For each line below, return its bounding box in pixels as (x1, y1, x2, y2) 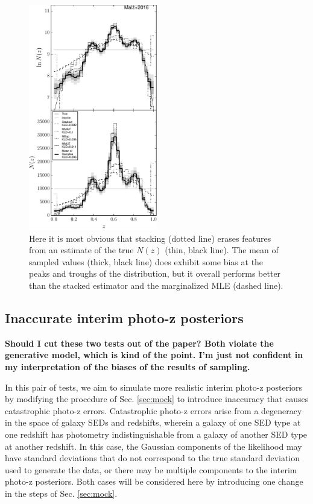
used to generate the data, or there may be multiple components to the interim (5, 463, 297, 476)
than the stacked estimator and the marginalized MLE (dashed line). (29, 279, 283, 291)
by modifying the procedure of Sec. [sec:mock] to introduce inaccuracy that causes (5, 392, 309, 405)
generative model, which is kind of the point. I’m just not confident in (5, 348, 303, 361)
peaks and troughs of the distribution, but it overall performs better (29, 267, 281, 280)
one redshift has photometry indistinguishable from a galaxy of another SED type (5, 427, 308, 440)
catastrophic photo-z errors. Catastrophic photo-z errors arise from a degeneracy (5, 404, 302, 417)
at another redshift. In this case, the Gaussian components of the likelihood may (5, 439, 302, 452)
